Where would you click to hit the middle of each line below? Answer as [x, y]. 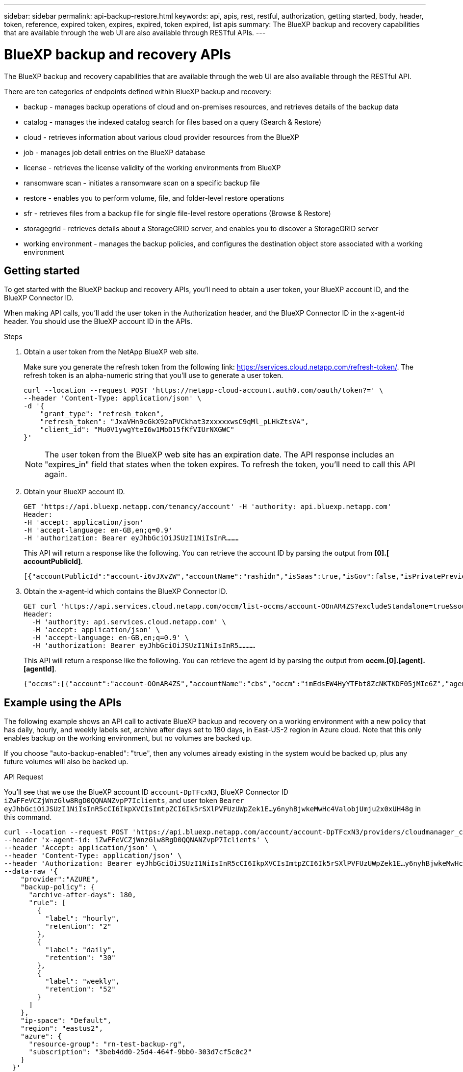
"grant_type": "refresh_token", [102, 414]
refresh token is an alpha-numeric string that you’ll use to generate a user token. [154, 375]
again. [56, 474]
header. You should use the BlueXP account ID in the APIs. [98, 322]
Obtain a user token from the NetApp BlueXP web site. [111, 352]
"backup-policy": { [58, 887]
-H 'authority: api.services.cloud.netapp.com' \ [129, 622]
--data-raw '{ [31, 871]
